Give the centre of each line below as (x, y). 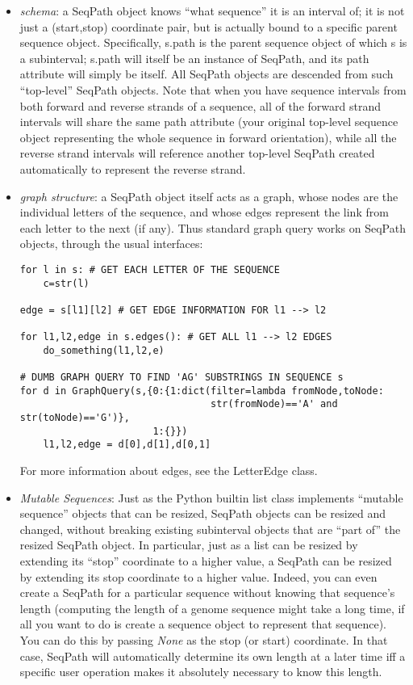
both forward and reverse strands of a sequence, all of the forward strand (200, 105)
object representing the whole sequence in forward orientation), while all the (208, 137)
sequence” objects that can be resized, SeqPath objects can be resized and (203, 513)
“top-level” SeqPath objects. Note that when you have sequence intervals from (213, 89)
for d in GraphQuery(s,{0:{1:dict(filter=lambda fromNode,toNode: (202, 391)
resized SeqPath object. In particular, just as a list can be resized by (189, 545)
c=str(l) (66, 283)
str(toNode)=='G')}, (75, 418)
